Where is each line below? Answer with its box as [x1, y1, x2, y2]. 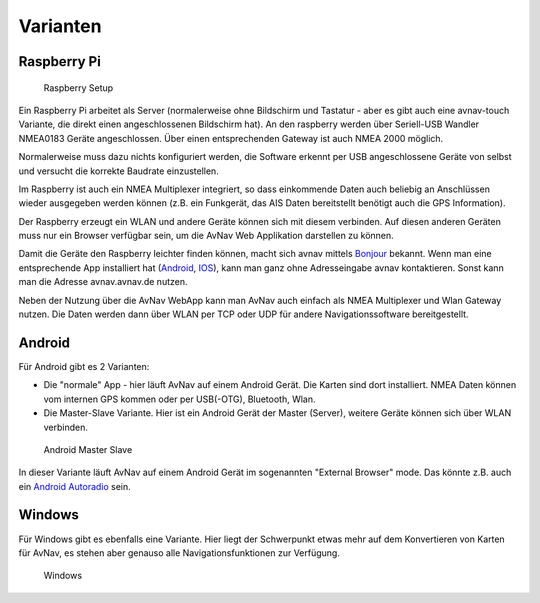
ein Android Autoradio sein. [18, 480, 132, 492]
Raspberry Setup [43, 81, 114, 94]
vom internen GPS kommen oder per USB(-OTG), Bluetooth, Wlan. [43, 393, 316, 405]
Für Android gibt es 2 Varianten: [18, 360, 150, 372]
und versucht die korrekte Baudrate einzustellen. [18, 165, 219, 177]
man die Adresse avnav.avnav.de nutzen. [18, 276, 188, 288]
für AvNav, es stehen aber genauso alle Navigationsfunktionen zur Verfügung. [18, 546, 340, 559]
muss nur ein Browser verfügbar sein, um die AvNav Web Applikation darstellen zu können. [18, 230, 394, 242]
